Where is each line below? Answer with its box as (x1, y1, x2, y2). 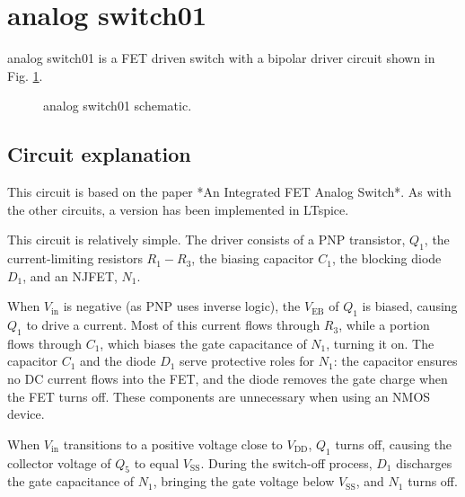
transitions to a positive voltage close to (63, 434, 283, 453)
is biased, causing (362, 297, 458, 315)
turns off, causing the (335, 434, 452, 453)
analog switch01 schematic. (43, 96, 192, 115)
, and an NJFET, (22, 266, 118, 285)
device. (7, 404, 45, 423)
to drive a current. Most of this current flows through (26, 315, 320, 334)
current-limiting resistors (7, 249, 143, 268)
